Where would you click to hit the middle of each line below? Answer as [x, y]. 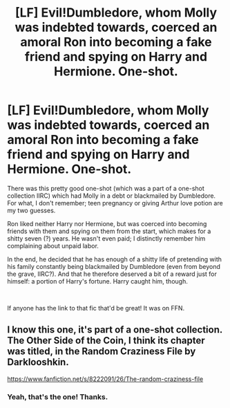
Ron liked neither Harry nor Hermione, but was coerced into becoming [107, 223]
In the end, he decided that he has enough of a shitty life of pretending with [115, 259]
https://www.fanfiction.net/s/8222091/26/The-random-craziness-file [105, 379]
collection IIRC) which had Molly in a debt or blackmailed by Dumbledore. [112, 196]
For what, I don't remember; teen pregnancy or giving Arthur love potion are [115, 203]
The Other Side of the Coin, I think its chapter [106, 341]
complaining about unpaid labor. [53, 245]
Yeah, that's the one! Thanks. [58, 397]
